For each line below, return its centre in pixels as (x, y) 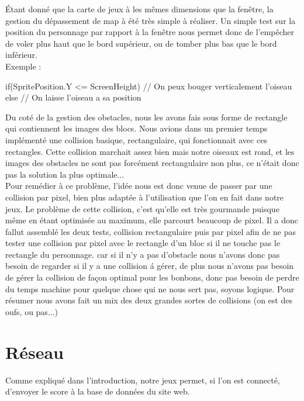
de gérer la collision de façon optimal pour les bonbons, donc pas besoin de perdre (152, 277)
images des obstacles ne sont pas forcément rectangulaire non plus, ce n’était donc (152, 163)
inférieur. (21, 55)
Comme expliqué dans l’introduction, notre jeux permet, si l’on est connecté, (143, 380)
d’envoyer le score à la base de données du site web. (98, 391)
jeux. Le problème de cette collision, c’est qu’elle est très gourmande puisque (142, 208)
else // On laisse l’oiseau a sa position (73, 97)
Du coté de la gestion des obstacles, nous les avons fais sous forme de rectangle (146, 117)
